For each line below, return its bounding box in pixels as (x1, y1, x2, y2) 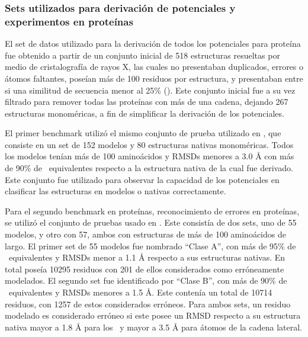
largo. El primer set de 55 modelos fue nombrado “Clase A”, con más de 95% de (5, 239, 296, 252)
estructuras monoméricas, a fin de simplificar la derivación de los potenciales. (5, 107, 284, 119)
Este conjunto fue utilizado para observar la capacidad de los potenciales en (5, 173, 280, 185)
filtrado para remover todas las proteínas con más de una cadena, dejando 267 (5, 95, 288, 108)
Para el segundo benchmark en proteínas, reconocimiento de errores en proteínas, (5, 204, 300, 217)
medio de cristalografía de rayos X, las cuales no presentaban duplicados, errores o (5, 60, 304, 73)
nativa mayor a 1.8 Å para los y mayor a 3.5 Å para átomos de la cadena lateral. (5, 320, 302, 333)
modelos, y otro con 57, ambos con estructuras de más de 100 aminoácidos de (5, 228, 286, 240)
